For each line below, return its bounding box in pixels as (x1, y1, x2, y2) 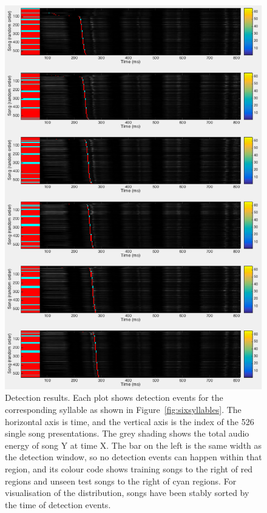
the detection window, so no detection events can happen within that (5, 451, 262, 463)
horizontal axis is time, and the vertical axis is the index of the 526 (5, 415, 254, 428)
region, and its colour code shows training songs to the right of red (5, 462, 253, 475)
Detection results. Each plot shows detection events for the (5, 391, 223, 404)
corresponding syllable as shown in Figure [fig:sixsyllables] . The (5, 403, 242, 416)
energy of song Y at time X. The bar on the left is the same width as (5, 438, 262, 451)
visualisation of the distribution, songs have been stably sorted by (5, 486, 249, 499)
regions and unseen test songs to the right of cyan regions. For (5, 474, 237, 487)
